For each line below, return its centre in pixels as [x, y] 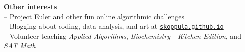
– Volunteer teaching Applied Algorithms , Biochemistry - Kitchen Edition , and [122, 35]
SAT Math [20, 45]
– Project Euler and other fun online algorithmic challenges [94, 16]
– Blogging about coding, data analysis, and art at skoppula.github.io [114, 26]
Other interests [31, 6]
